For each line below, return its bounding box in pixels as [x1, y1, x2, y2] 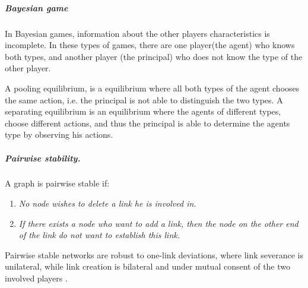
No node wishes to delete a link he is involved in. [18, 197, 196, 210]
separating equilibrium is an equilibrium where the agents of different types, [5, 105, 281, 118]
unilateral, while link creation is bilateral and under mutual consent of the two [5, 260, 291, 273]
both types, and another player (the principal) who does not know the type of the [5, 50, 303, 62]
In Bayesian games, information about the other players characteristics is [5, 27, 270, 39]
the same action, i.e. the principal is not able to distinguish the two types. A [5, 93, 283, 106]
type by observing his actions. [5, 128, 113, 141]
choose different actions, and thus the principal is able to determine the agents [5, 116, 290, 129]
